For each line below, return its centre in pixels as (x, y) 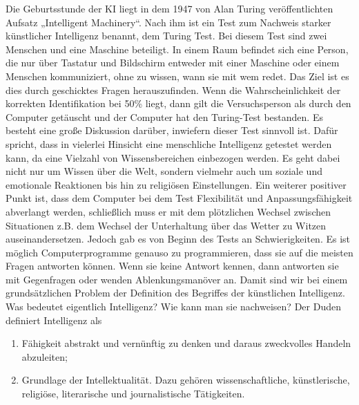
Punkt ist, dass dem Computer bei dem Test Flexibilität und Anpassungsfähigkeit (179, 198)
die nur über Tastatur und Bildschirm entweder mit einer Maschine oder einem (173, 63)
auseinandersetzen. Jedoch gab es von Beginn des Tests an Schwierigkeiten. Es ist (178, 239)
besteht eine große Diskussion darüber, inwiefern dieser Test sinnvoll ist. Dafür (172, 130)
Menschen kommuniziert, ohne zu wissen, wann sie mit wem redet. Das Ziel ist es (177, 76)
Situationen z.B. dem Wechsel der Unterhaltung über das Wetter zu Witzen (166, 225)
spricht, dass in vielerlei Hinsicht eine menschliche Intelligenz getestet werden (169, 143)
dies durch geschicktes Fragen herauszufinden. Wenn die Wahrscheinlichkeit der (173, 90)
